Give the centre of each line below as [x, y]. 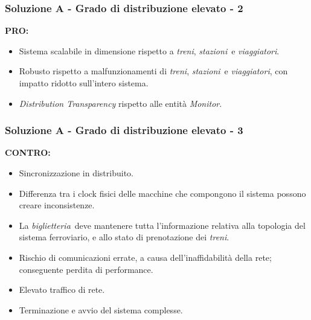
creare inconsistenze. [57, 205]
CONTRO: [28, 152]
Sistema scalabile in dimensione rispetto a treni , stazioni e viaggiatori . [149, 50]
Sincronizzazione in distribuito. [76, 173]
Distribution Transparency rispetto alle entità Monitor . [120, 103]
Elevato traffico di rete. [62, 290]
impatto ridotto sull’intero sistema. [84, 83]
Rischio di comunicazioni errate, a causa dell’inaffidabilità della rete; [145, 257]
